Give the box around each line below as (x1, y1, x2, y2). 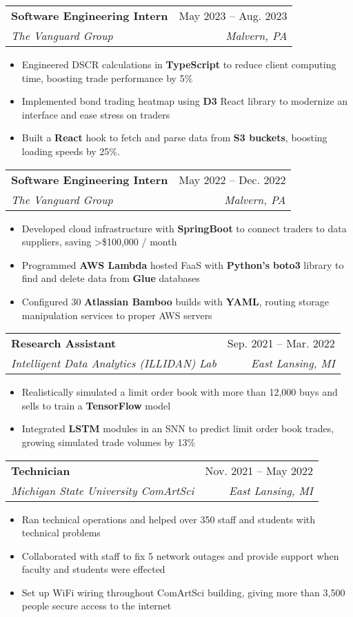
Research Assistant (11, 335, 117, 352)
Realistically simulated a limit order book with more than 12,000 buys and (21, 385, 338, 399)
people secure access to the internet (21, 598, 172, 613)
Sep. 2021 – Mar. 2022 (227, 335, 335, 352)
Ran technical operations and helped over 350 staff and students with (21, 512, 316, 526)
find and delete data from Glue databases (21, 271, 200, 285)
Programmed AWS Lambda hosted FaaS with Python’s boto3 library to (21, 257, 344, 272)
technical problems (21, 525, 101, 540)
